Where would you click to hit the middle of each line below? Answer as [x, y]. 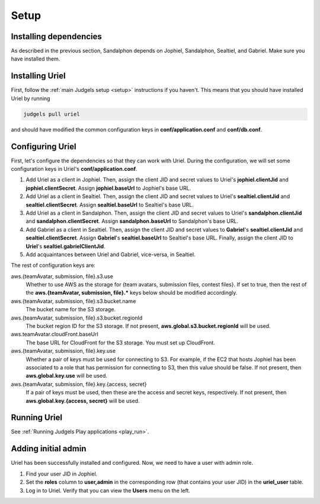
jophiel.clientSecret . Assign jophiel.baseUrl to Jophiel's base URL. [108, 188]
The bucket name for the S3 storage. [71, 310]
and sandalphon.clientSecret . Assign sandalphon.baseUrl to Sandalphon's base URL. [132, 221]
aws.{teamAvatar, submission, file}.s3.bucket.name [73, 301]
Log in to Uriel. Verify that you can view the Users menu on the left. [108, 490]
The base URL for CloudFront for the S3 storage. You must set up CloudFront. [121, 342]
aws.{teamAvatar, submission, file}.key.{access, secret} [79, 384]
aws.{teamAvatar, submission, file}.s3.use [62, 276]
